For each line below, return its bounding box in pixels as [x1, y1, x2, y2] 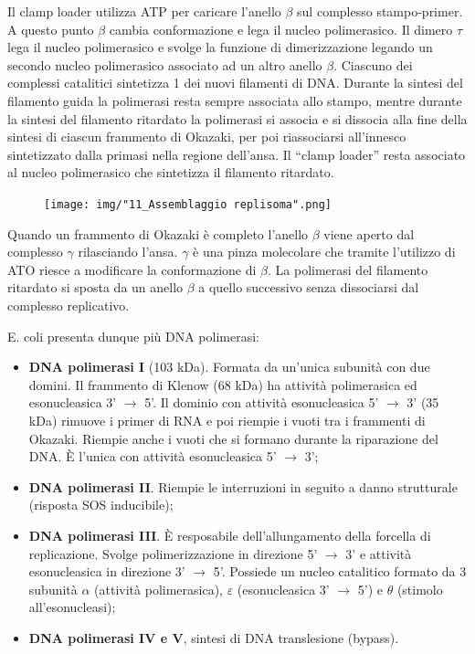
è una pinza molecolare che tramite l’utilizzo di [193, 242, 456, 261]
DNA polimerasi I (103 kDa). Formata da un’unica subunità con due [28, 357, 430, 376]
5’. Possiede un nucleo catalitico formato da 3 [213, 562, 467, 581]
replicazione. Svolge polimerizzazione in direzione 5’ [28, 543, 318, 563]
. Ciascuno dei [333, 55, 413, 74]
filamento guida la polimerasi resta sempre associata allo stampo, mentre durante [7, 90, 462, 110]
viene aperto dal [323, 224, 415, 243]
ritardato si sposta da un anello [7, 278, 184, 297]
